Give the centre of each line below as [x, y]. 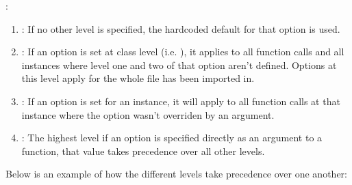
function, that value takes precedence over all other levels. [143, 151]
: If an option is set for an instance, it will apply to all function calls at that [181, 101]
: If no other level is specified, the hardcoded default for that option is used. [181, 28]
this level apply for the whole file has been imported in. [138, 78]
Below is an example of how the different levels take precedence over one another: [176, 174]
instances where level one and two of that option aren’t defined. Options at [179, 65]
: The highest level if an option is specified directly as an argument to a [172, 138]
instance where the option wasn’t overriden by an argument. [148, 114]
